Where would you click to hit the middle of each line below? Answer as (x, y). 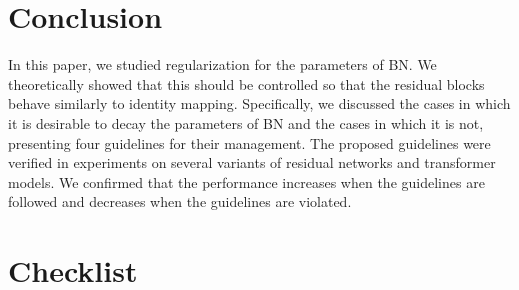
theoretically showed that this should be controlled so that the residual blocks (246, 83)
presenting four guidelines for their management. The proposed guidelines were (249, 142)
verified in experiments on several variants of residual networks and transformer (252, 162)
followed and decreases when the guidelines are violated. (180, 201)
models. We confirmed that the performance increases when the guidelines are (246, 181)
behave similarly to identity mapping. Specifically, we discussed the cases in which (259, 103)
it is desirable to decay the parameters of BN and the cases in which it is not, (246, 122)
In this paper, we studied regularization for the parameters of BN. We (222, 64)
